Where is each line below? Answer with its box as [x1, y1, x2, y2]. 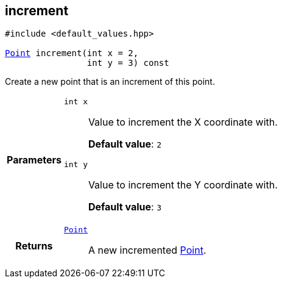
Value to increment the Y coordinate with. [88, 179, 278, 192]
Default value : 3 [88, 201, 161, 213]
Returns [15, 239, 53, 252]
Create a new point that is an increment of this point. [5, 76, 215, 87]
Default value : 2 [88, 138, 161, 151]
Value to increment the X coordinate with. [88, 116, 278, 129]
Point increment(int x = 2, [5, 48, 139, 59]
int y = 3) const [86, 58, 169, 68]
